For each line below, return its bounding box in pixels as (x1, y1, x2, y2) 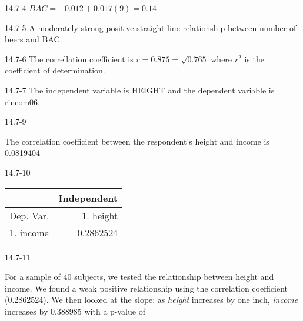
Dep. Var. (9, 208, 49, 222)
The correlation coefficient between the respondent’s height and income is (5, 135, 269, 147)
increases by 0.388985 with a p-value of (5, 305, 145, 317)
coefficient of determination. (5, 64, 105, 76)
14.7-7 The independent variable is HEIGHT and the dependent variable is (5, 83, 275, 96)
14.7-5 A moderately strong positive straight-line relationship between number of (5, 21, 297, 34)
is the (244, 52, 264, 65)
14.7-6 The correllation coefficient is (5, 52, 134, 65)
